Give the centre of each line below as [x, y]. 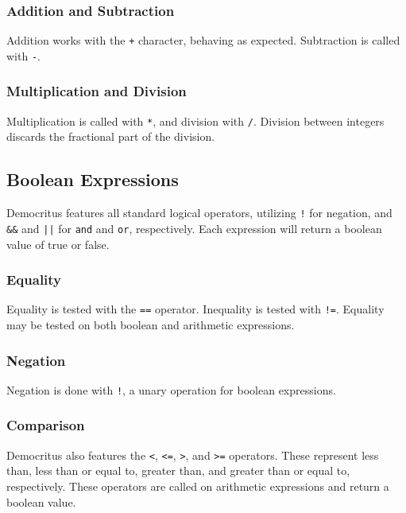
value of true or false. [58, 244]
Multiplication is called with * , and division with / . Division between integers [195, 120]
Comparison [46, 425]
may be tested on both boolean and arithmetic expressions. [151, 324]
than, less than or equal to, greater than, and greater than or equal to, [178, 470]
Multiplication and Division [97, 91]
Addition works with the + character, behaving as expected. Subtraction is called [203, 40]
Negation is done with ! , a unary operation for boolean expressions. [171, 389]
